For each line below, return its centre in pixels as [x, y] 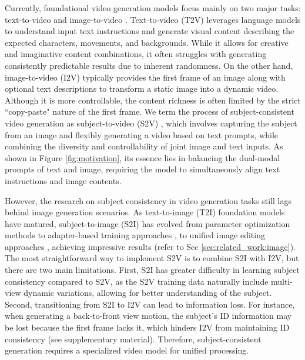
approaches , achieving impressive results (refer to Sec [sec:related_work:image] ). [150, 246]
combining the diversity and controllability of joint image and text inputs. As [144, 146]
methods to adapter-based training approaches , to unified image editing [135, 235]
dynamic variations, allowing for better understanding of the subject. [148, 293]
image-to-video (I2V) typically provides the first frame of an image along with [145, 77]
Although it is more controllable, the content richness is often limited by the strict [153, 100]
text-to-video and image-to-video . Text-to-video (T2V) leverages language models [153, 19]
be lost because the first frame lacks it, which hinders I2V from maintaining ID [147, 327]
